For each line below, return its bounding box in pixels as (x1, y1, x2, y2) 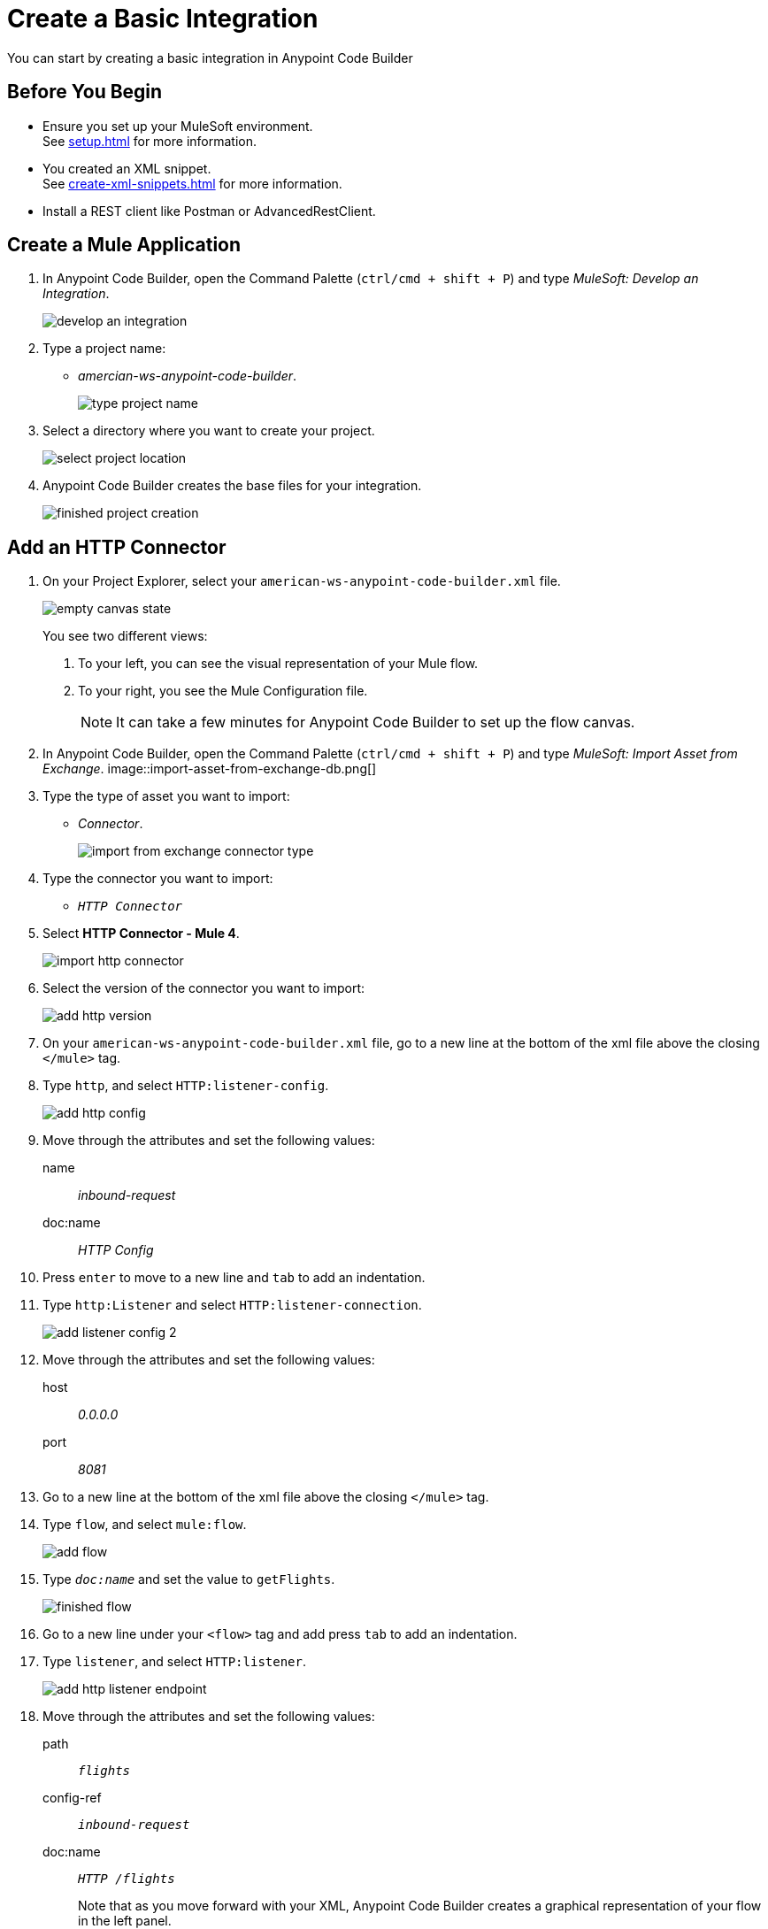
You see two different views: (42, 628, 208, 644)
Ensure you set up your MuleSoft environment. (42, 118, 313, 134)
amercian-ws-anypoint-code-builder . (78, 368, 297, 384)
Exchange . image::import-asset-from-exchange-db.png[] (42, 761, 377, 777)
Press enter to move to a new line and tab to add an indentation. (42, 1270, 426, 1286)
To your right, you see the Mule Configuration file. (78, 683, 368, 699)
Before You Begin (7, 81, 163, 104)
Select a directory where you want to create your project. (42, 423, 375, 439)
